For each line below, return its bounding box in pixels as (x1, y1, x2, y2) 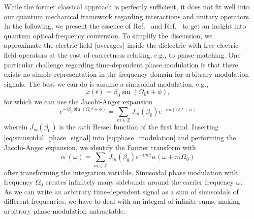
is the (59, 122, 76, 132)
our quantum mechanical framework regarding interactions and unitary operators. (4, 11, 251, 21)
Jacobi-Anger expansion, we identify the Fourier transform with (4, 142, 196, 152)
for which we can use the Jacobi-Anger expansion (4, 96, 153, 107)
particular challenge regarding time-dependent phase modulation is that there (4, 59, 238, 69)
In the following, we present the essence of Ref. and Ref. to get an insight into (4, 21, 246, 31)
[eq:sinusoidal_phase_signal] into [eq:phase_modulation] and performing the (4, 132, 236, 143)
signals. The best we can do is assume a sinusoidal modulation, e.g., (4, 78, 209, 89)
